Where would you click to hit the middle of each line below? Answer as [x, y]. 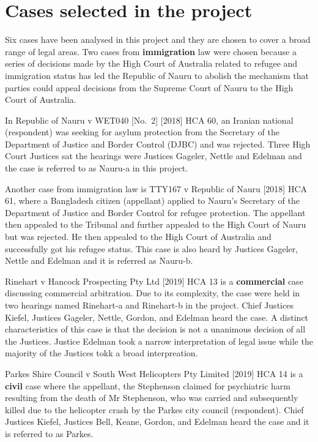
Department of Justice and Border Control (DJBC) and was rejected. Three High [158, 144]
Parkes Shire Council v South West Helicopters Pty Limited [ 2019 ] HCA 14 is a [154, 373]
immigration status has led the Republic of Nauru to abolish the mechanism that [157, 75]
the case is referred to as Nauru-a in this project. [97, 168]
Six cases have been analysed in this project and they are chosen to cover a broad [158, 39]
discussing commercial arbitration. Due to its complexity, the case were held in [153, 293]
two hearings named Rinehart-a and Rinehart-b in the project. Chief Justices [149, 305]
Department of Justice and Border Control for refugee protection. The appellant [155, 212]
